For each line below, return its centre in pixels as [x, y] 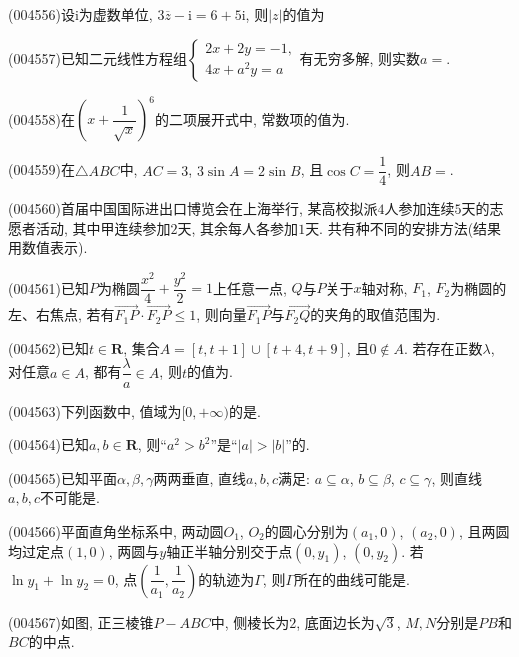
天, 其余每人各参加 [238, 227]
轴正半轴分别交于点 [229, 550]
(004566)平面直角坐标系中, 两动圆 [116, 530]
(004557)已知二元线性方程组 [97, 57]
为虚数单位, [115, 14]
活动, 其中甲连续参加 [103, 227]
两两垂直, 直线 [200, 477]
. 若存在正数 [443, 347]
